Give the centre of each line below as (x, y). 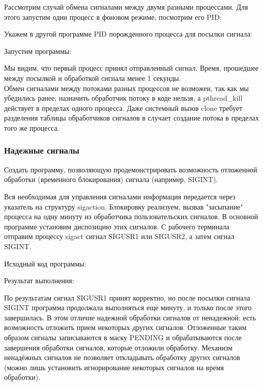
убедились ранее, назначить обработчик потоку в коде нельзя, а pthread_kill (123, 98)
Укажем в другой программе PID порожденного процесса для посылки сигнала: (128, 34)
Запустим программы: (38, 51)
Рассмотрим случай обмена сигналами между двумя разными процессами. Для (126, 7)
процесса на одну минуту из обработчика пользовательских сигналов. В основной (131, 216)
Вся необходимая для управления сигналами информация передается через (120, 196)
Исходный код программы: (45, 263)
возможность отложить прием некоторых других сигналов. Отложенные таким (125, 327)
